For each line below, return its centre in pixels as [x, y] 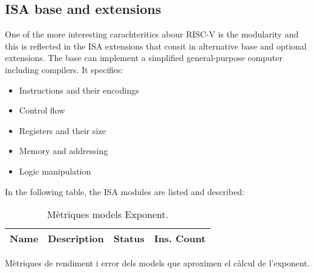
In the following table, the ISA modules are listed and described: [125, 191]
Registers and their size [62, 130]
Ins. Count [180, 239]
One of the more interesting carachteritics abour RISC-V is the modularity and [152, 34]
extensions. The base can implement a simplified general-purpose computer [144, 58]
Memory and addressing [64, 151]
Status [129, 239]
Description [76, 239]
